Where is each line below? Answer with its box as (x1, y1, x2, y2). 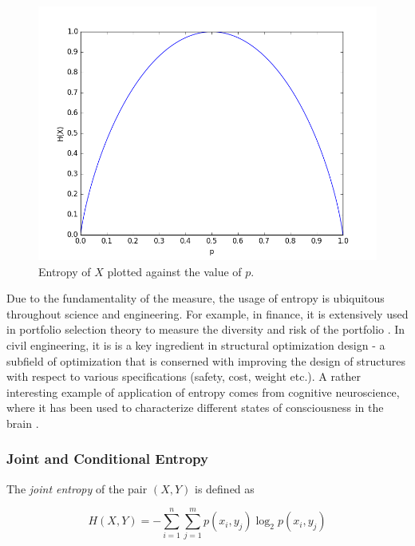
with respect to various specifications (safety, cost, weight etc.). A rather (6, 368, 361, 385)
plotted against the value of (107, 263, 242, 279)
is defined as (194, 480, 255, 497)
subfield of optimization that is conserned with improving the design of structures (6, 352, 405, 369)
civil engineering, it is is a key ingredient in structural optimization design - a (6, 336, 385, 353)
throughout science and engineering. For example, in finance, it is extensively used (6, 305, 409, 322)
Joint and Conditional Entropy (6, 449, 208, 469)
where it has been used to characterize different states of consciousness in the (6, 399, 384, 416)
